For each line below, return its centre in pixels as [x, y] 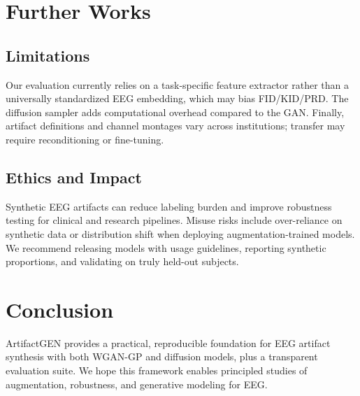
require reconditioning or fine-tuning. [85, 139]
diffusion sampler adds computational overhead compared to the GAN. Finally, [175, 112]
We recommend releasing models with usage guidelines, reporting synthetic [166, 247]
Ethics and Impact [74, 177]
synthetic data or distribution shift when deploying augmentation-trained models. [180, 233]
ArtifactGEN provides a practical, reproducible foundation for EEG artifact [168, 342]
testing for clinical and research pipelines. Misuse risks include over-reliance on [174, 220]
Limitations [48, 55]
